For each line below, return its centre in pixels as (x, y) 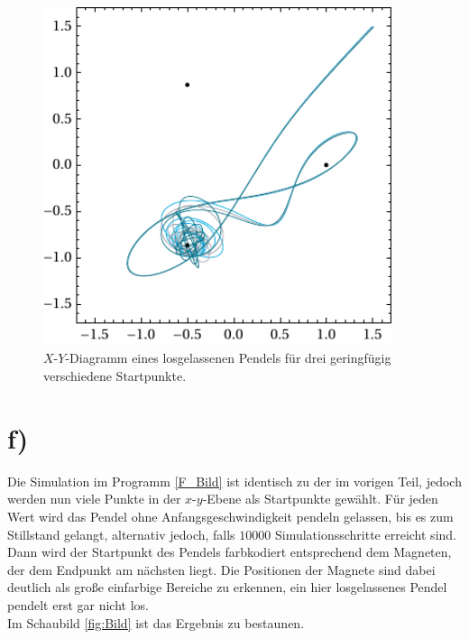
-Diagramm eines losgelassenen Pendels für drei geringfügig (228, 358)
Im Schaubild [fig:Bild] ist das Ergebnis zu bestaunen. (156, 622)
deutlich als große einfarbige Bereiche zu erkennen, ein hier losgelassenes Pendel (227, 587)
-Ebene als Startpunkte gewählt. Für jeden (320, 499)
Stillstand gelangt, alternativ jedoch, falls (121, 534)
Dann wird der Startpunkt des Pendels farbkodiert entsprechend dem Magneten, (230, 552)
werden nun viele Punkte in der (94, 499)
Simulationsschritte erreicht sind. (365, 534)
